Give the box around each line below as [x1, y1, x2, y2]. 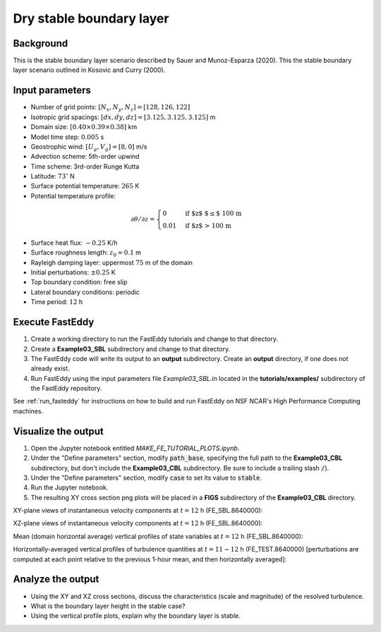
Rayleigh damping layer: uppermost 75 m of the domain [30, 258, 193, 267]
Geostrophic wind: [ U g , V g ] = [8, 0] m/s [30, 142, 147, 152]
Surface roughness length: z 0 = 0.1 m [30, 248, 141, 259]
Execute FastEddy [13, 316, 95, 328]
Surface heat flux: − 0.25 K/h [30, 238, 118, 247]
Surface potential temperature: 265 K [30, 182, 140, 190]
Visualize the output [13, 425, 104, 437]
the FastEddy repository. [30, 384, 102, 393]
